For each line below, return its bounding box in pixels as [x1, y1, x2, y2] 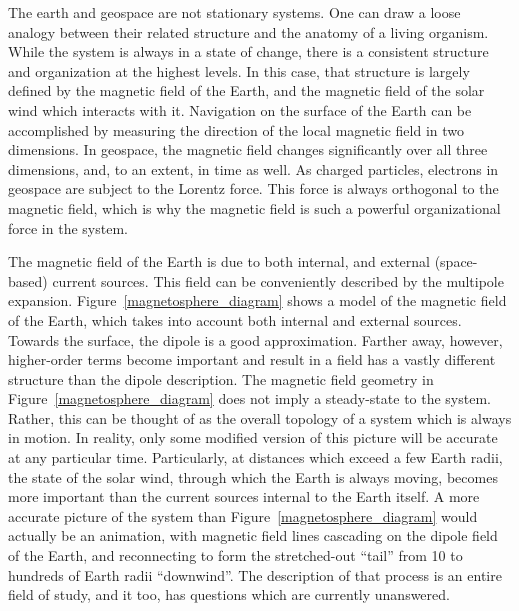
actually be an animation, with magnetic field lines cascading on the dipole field [8, 525, 498, 546]
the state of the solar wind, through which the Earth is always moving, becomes [8, 466, 498, 487]
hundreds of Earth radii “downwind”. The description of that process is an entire [8, 564, 502, 585]
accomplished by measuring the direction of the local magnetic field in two [8, 119, 464, 140]
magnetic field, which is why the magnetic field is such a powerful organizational [8, 197, 501, 218]
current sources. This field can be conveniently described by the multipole [52, 270, 504, 291]
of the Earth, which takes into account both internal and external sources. [8, 309, 462, 330]
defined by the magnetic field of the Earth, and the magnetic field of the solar [8, 80, 485, 101]
